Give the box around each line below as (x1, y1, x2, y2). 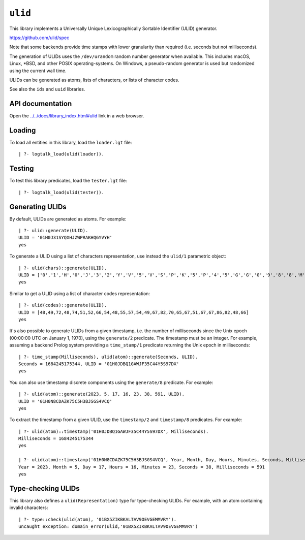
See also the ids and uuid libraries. (9, 86, 85, 92)
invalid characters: (9, 504, 48, 511)
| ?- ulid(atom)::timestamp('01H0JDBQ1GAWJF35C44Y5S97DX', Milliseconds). (18, 428, 209, 434)
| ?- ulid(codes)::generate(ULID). (18, 302, 107, 308)
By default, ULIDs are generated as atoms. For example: (9, 216, 127, 222)
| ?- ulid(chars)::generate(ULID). (18, 265, 107, 271)
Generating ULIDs (9, 202, 67, 211)
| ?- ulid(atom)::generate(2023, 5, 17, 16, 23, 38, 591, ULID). (18, 391, 185, 397)
